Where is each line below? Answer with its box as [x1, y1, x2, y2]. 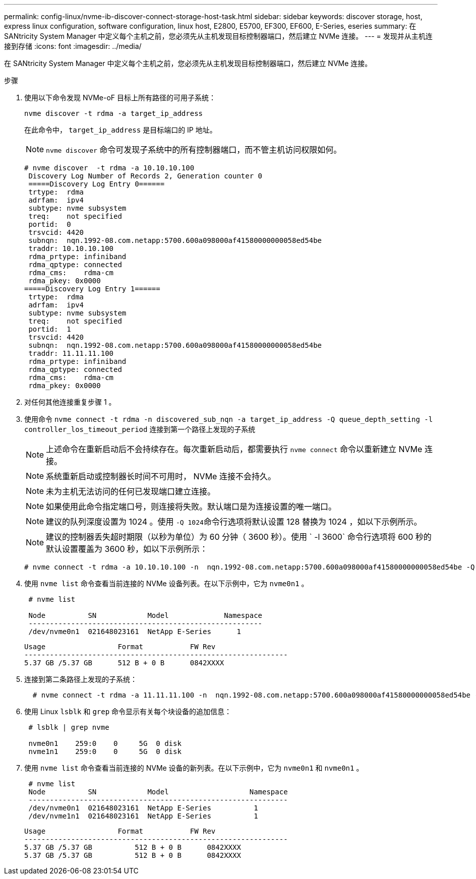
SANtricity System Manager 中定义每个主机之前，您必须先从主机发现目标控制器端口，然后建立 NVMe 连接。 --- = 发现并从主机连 [4, 32, 433, 40]
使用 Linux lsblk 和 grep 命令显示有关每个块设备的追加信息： [24, 707, 232, 716]
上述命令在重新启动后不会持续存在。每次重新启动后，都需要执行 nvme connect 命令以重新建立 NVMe [46, 444, 423, 454]
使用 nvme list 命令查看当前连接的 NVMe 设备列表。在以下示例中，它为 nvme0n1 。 [24, 579, 309, 588]
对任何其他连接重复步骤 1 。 [24, 398, 116, 406]
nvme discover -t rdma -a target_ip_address [24, 109, 203, 117]
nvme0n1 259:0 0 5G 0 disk [28, 739, 182, 747]
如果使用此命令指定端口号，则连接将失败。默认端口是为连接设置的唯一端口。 [46, 501, 337, 512]
